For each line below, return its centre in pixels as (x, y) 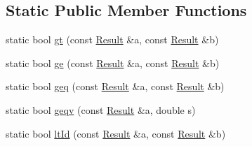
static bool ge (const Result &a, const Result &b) (113, 63)
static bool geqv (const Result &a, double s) (101, 109)
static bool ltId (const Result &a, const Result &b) (116, 133)
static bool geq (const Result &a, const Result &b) (115, 86)
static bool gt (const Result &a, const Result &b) (112, 39)
